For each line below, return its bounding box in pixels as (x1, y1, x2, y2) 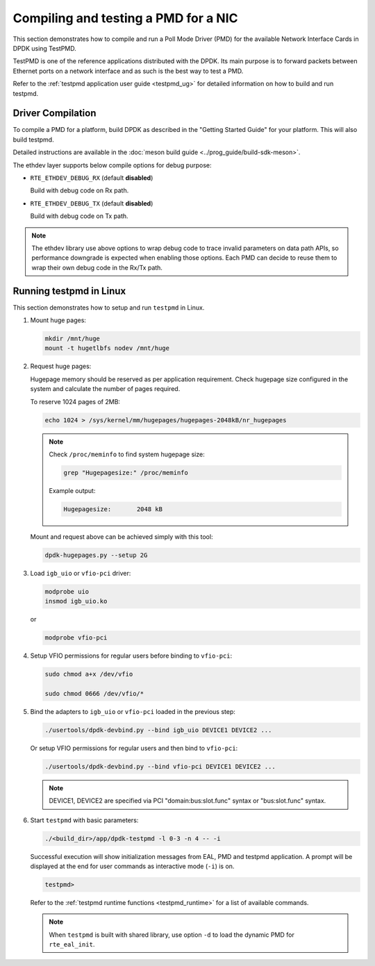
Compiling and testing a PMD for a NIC (12, 10, 239, 26)
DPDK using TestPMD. (12, 44, 76, 52)
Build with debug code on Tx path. (30, 212, 128, 220)
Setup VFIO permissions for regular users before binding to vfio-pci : (30, 651, 233, 660)
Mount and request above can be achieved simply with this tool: (30, 532, 213, 541)
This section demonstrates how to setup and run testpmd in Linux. (12, 303, 205, 312)
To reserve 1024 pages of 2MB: (30, 397, 121, 406)
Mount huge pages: (30, 316, 87, 324)
